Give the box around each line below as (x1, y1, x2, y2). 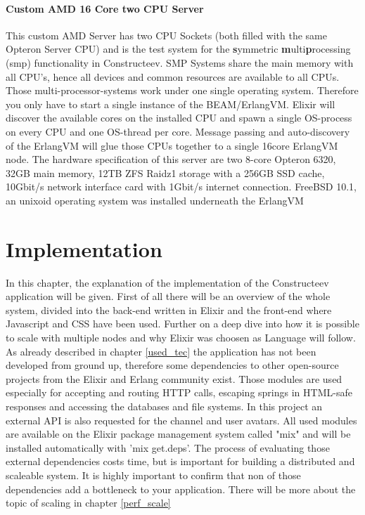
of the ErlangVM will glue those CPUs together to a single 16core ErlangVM (6, 138, 338, 152)
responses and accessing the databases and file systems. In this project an (6, 398, 323, 413)
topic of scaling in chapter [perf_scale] (6, 495, 171, 510)
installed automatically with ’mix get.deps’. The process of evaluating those (6, 440, 330, 455)
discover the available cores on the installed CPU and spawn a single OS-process (6, 110, 352, 125)
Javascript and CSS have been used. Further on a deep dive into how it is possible (6, 316, 359, 331)
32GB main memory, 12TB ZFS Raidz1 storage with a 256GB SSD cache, (6, 165, 325, 180)
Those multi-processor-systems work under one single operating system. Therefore (6, 83, 359, 98)
